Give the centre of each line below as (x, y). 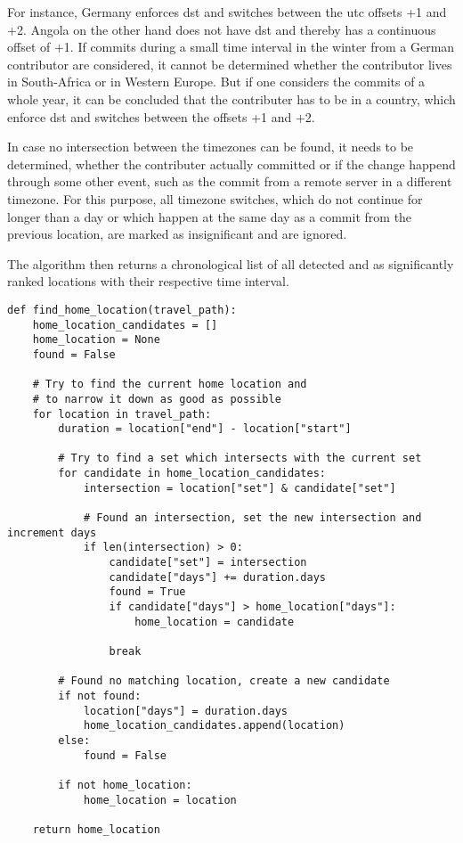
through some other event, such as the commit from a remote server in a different (230, 181)
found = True (147, 592)
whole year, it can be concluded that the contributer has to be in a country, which (231, 98)
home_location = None (96, 340)
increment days (52, 532)
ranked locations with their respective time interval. (148, 281)
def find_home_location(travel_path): (122, 310)
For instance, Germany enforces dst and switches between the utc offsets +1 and (227, 12)
